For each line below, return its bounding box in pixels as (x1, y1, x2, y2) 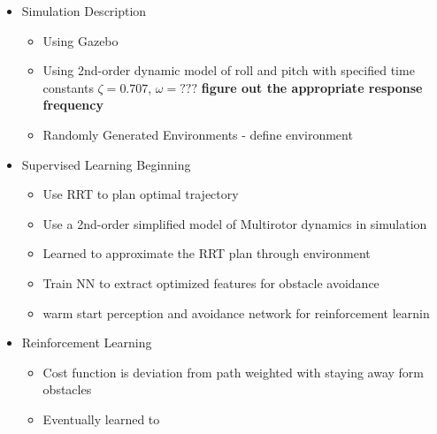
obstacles (42, 380, 92, 399)
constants (42, 78, 94, 96)
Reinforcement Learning (21, 333, 152, 352)
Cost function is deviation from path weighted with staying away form (42, 362, 425, 381)
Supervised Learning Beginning (21, 155, 191, 173)
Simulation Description (21, 2, 147, 19)
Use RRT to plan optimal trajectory (42, 185, 239, 203)
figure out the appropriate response (201, 78, 423, 96)
